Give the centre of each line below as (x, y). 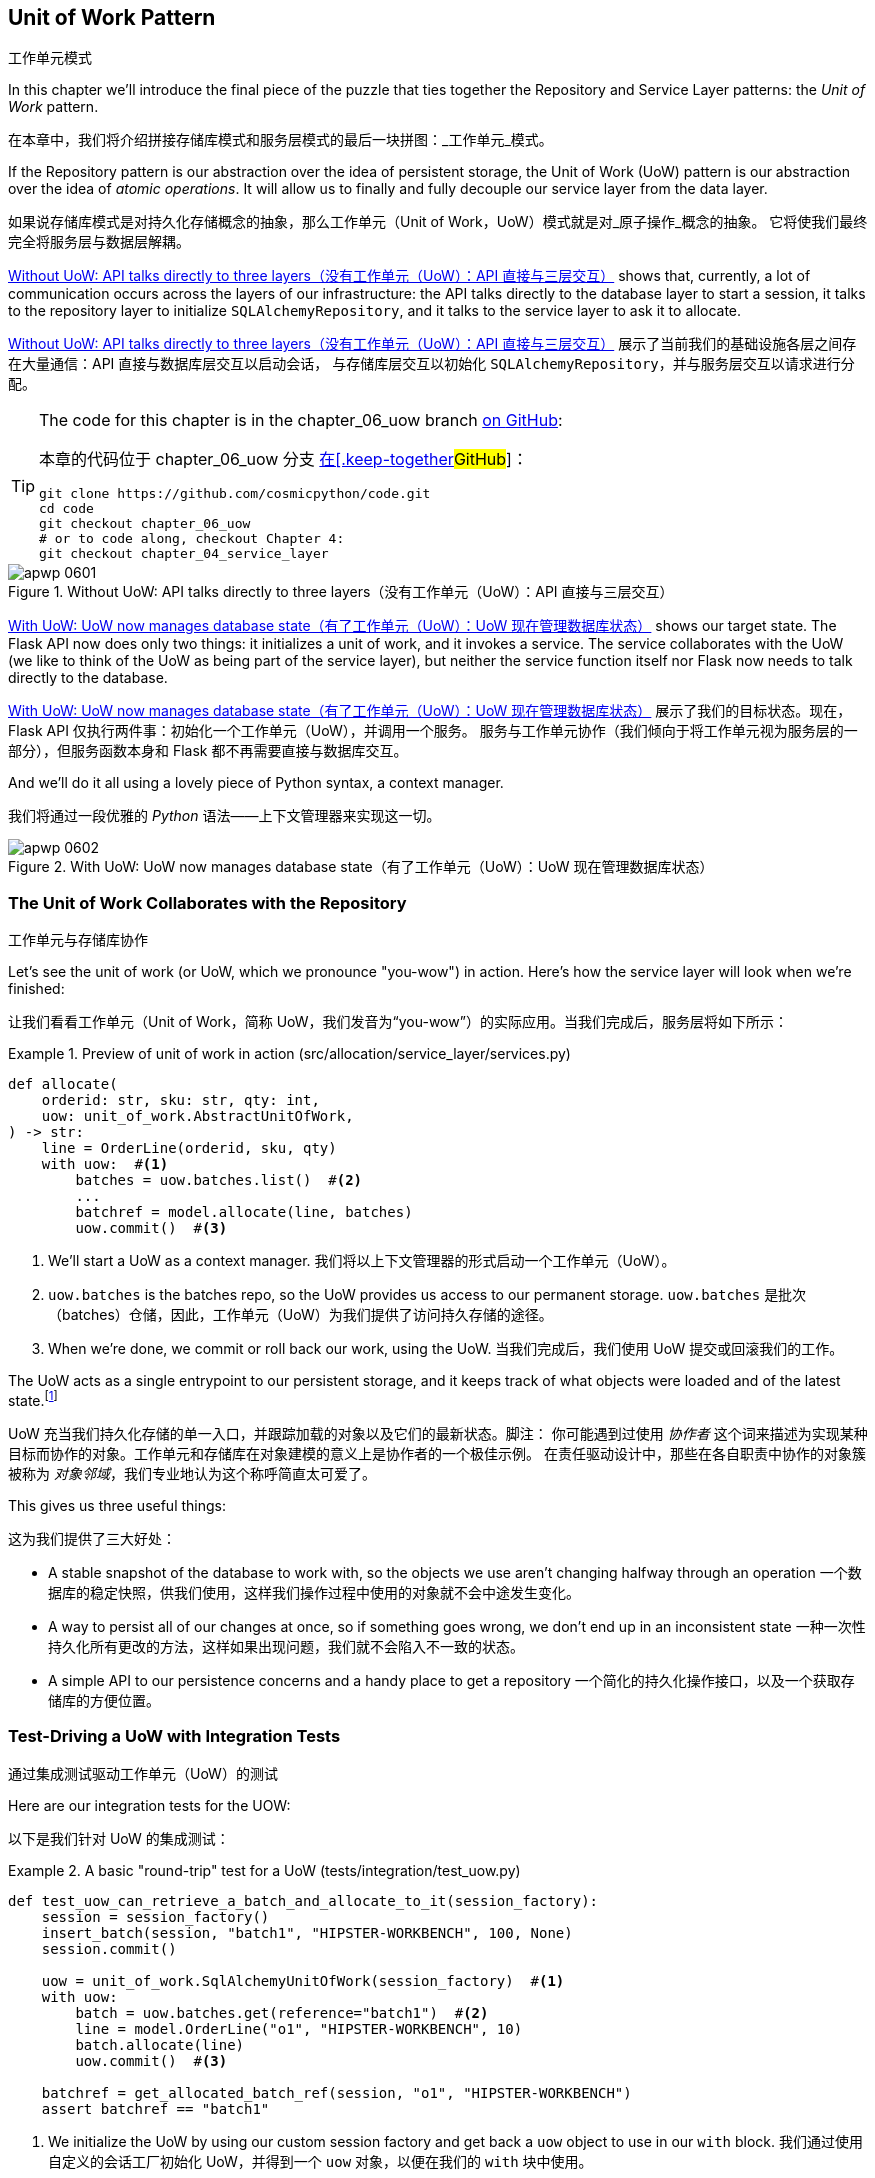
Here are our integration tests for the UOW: (149, 1805)
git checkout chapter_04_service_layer (184, 554)
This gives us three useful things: (117, 1505)
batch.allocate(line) (160, 2044)
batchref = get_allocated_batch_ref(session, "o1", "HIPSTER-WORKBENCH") (336, 2092)
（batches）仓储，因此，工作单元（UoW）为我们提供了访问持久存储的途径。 (300, 1315)
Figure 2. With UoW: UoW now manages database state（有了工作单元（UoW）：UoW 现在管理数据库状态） (361, 867)
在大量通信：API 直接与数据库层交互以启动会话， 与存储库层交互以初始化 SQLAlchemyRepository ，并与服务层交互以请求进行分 (431, 364)
